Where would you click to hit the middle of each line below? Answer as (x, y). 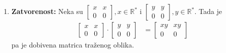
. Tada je (208, 11)
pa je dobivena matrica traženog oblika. (73, 45)
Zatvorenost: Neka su (47, 11)
